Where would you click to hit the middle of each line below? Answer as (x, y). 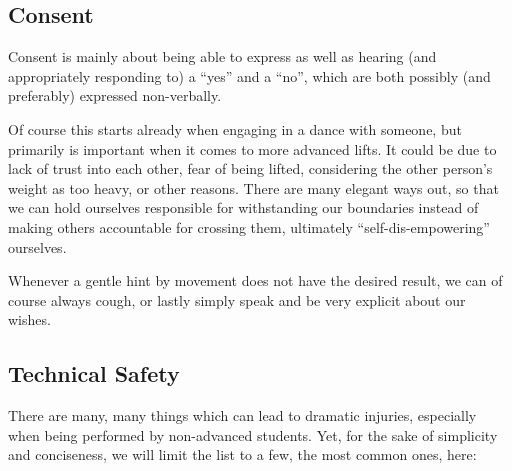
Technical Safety (94, 373)
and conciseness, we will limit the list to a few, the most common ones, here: (242, 454)
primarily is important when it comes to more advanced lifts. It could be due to (252, 148)
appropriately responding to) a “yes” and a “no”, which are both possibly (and (249, 75)
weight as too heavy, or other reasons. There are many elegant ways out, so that (253, 187)
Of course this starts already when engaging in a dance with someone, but (235, 128)
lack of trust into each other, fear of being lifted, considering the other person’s (250, 168)
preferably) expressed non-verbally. (115, 95)
